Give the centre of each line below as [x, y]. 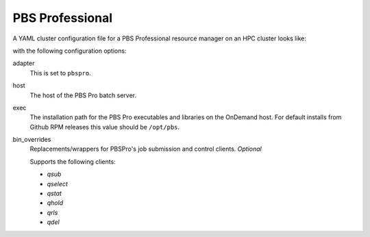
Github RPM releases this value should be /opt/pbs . [105, 127]
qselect [58, 184]
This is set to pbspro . [61, 73]
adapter [24, 63]
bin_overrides [32, 140]
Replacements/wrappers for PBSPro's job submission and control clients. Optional [146, 149]
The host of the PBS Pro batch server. [83, 95]
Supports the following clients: [73, 162]
